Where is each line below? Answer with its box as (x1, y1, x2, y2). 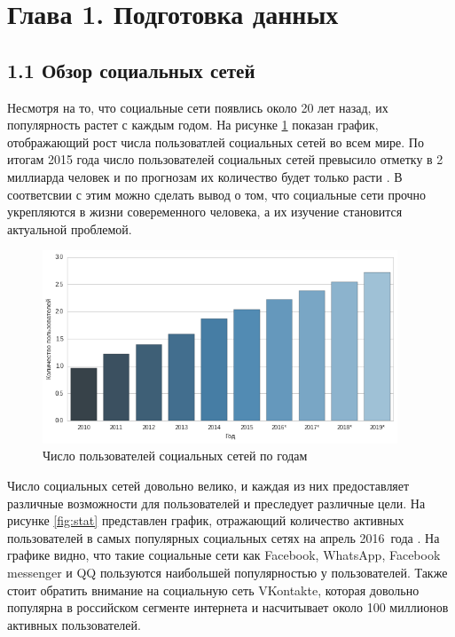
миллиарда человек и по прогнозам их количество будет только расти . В (7, 167, 403, 185)
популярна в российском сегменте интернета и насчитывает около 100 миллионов (7, 598, 449, 617)
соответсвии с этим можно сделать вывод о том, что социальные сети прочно (7, 185, 427, 203)
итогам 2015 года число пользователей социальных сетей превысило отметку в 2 (7, 150, 443, 169)
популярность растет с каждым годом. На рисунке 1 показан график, (7, 115, 379, 134)
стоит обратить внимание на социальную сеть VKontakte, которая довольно (7, 580, 420, 599)
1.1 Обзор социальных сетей (7, 56, 255, 83)
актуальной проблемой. (7, 219, 132, 238)
